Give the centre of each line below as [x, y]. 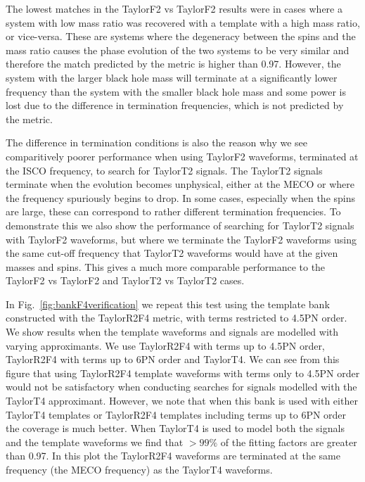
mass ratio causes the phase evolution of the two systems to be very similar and [178, 50]
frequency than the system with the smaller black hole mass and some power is [176, 91]
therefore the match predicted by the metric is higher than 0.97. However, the [173, 64]
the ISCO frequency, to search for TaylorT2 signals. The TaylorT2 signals [164, 170]
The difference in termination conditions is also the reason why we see [157, 142]
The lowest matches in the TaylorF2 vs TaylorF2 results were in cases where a [174, 8]
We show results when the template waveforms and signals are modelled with [172, 332]
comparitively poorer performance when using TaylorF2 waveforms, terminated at [182, 156]
